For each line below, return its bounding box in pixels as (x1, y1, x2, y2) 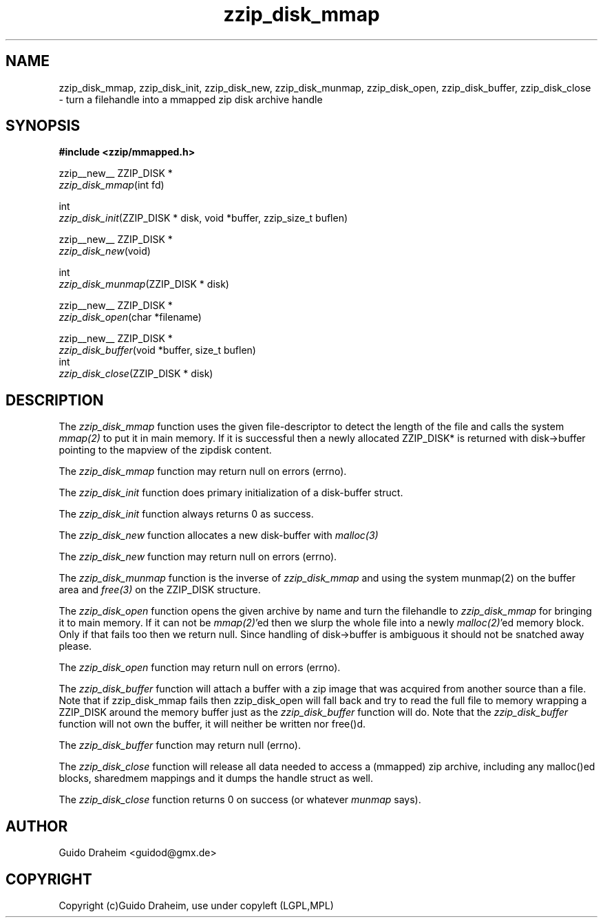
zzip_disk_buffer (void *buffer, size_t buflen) (59, 344, 256, 357)
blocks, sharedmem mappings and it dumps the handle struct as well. (59, 772, 373, 785)
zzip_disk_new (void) (59, 245, 151, 257)
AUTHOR (6, 817, 68, 835)
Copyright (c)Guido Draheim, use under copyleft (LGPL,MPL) (59, 899, 334, 911)
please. (59, 640, 92, 653)
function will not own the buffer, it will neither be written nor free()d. (59, 718, 366, 730)
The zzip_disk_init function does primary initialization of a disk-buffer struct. (59, 487, 403, 499)
